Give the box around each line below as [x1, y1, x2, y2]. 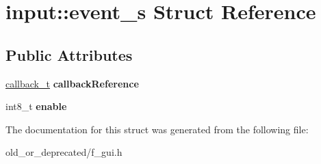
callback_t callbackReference [5, 76, 139, 90]
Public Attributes [5, 44, 133, 65]
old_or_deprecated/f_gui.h [5, 145, 123, 159]
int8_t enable [5, 99, 67, 113]
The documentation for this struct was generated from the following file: [5, 122, 309, 136]
